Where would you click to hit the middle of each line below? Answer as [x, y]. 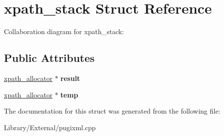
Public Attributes [49, 58]
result [70, 78]
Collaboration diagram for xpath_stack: [64, 31]
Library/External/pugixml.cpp [50, 127]
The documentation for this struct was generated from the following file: [112, 111]
